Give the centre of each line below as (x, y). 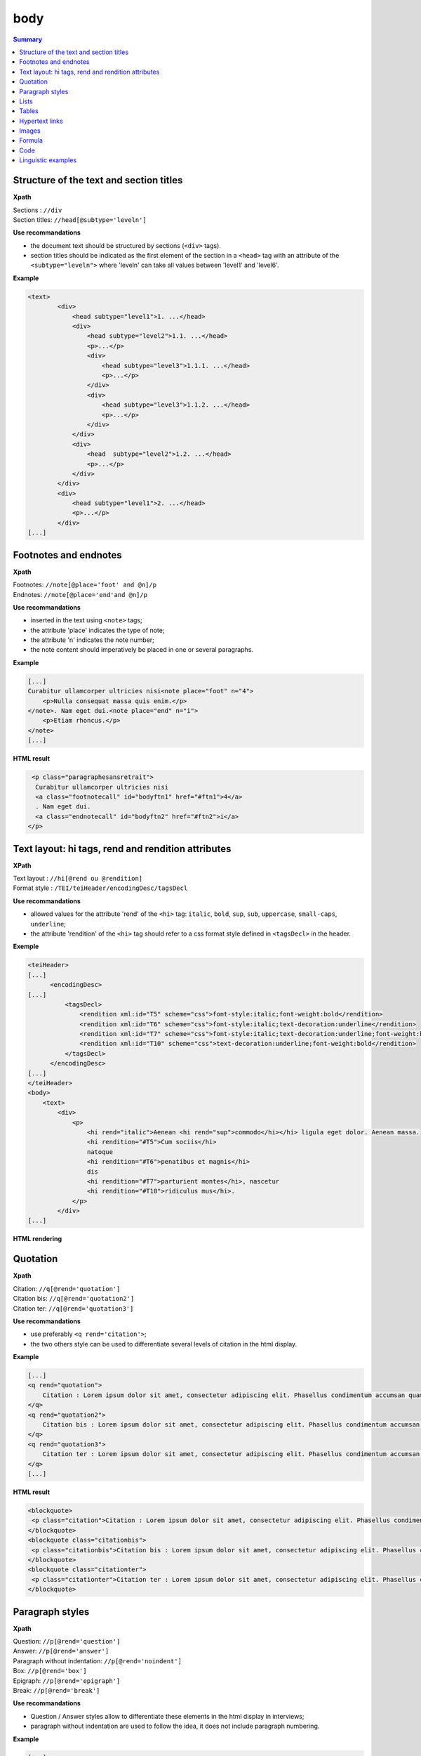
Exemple (26, 946)
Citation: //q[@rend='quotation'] (67, 1288)
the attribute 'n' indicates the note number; (92, 640)
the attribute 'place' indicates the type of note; (98, 630)
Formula (31, 140)
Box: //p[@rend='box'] (50, 1671)
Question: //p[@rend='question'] (67, 1641)
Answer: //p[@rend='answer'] (61, 1651)
